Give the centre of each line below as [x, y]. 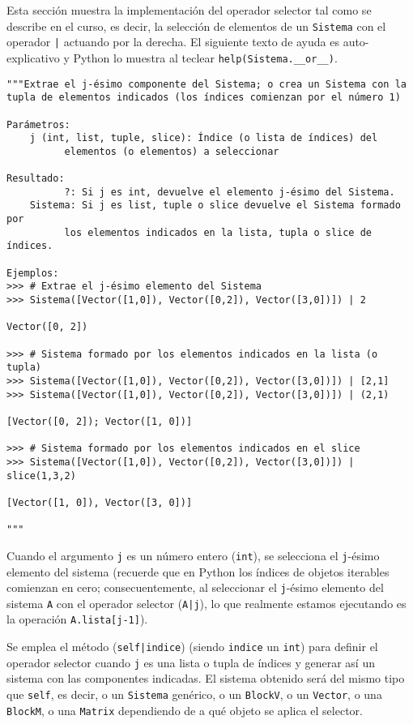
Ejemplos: [33, 273]
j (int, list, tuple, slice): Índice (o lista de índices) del [204, 138]
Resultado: [36, 179]
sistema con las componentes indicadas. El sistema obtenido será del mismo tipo [206, 678]
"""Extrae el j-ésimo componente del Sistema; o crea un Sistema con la [206, 84]
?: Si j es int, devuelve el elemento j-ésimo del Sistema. [230, 192]
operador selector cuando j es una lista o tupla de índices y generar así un [191, 662]
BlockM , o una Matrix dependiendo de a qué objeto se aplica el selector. [185, 710]
